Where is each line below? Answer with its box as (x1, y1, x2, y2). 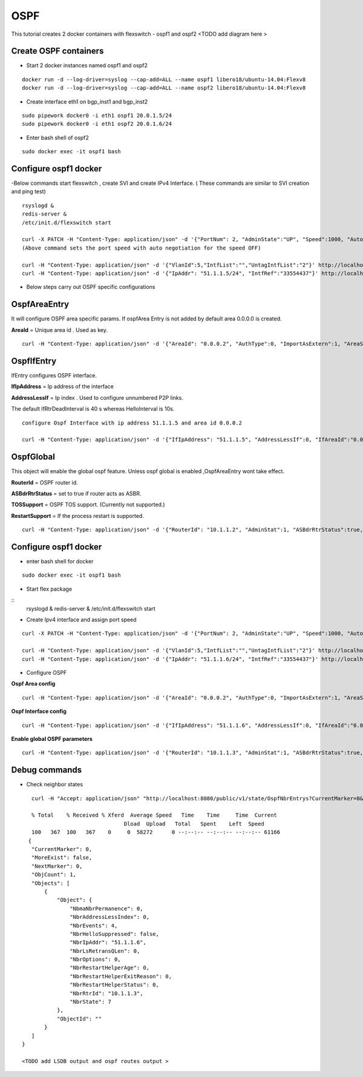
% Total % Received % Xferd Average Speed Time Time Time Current (31, 812, 278, 819)
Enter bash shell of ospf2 (26, 134, 89, 141)
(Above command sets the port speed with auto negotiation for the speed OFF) (22, 244, 261, 251)
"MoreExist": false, (31, 854, 93, 861)
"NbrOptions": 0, (70, 956, 121, 963)
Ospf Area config (11, 680, 56, 688)
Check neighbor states (26, 781, 83, 788)
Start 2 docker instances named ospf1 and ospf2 (26, 62, 148, 69)
